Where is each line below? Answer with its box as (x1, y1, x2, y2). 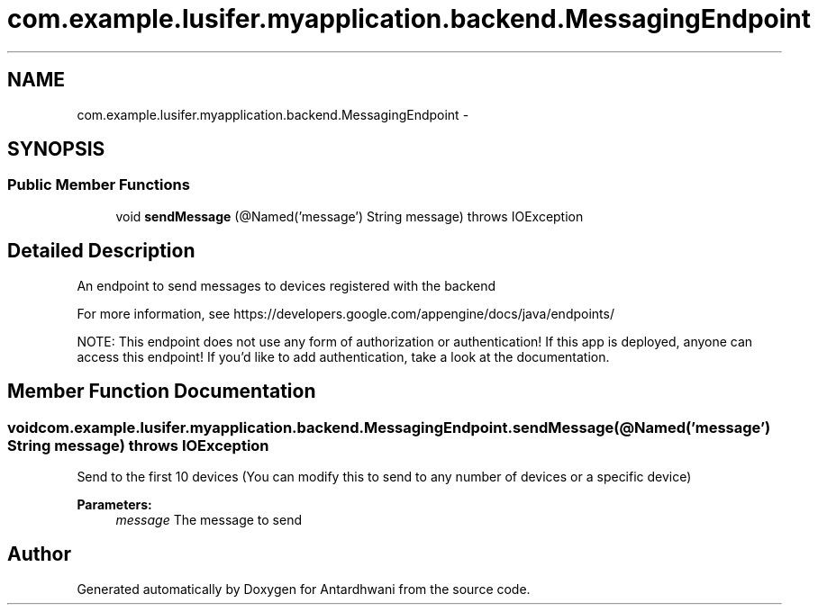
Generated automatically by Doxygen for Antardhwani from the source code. (77, 580, 531, 597)
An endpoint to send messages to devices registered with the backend (77, 277, 496, 293)
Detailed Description (7, 239, 195, 263)
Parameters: (77, 496, 152, 512)
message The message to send (115, 511, 302, 527)
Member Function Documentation (7, 380, 316, 403)
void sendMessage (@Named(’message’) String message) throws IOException (115, 208, 584, 224)
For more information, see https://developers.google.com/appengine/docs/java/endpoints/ (77, 305, 614, 321)
